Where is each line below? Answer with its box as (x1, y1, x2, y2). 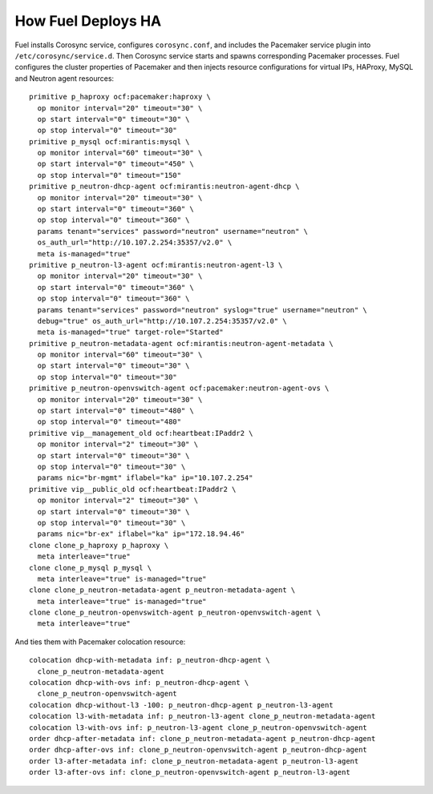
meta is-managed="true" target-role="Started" (37, 328, 224, 337)
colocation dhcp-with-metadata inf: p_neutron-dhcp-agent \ (29, 655, 270, 665)
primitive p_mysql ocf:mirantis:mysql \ (29, 137, 190, 146)
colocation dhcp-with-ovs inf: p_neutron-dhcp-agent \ (29, 678, 249, 687)
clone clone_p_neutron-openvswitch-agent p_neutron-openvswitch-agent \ (29, 608, 321, 617)
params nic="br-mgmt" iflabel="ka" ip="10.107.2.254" (37, 474, 253, 482)
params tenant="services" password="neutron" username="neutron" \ (37, 227, 309, 236)
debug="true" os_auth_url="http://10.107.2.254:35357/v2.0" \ (37, 316, 288, 325)
